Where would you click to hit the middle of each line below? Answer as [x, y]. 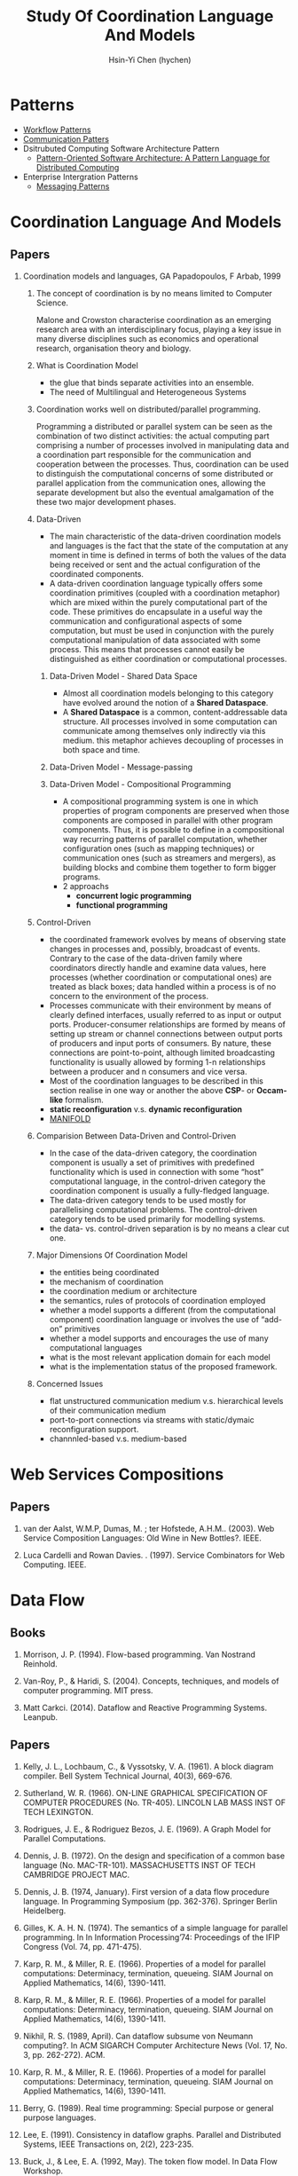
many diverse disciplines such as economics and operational [147, 338]
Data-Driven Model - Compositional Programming [140, 784]
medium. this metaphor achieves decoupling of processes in [173, 740]
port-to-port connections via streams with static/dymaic [152, 1419]
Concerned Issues [70, 1384]
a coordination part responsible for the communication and [144, 454]
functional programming [122, 905]
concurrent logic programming [133, 895]
